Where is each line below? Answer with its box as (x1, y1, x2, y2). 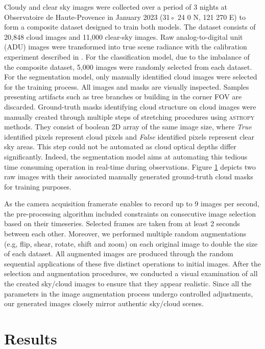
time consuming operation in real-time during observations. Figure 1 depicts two (4, 161, 256, 172)
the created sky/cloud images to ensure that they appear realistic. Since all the (4, 278, 252, 289)
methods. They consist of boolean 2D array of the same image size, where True (4, 121, 252, 132)
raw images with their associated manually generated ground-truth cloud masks (4, 171, 253, 182)
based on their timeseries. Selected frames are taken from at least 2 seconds (4, 218, 240, 229)
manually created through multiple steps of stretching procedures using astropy (4, 111, 255, 122)
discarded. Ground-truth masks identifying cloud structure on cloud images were (4, 101, 256, 112)
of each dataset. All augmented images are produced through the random (4, 248, 233, 259)
